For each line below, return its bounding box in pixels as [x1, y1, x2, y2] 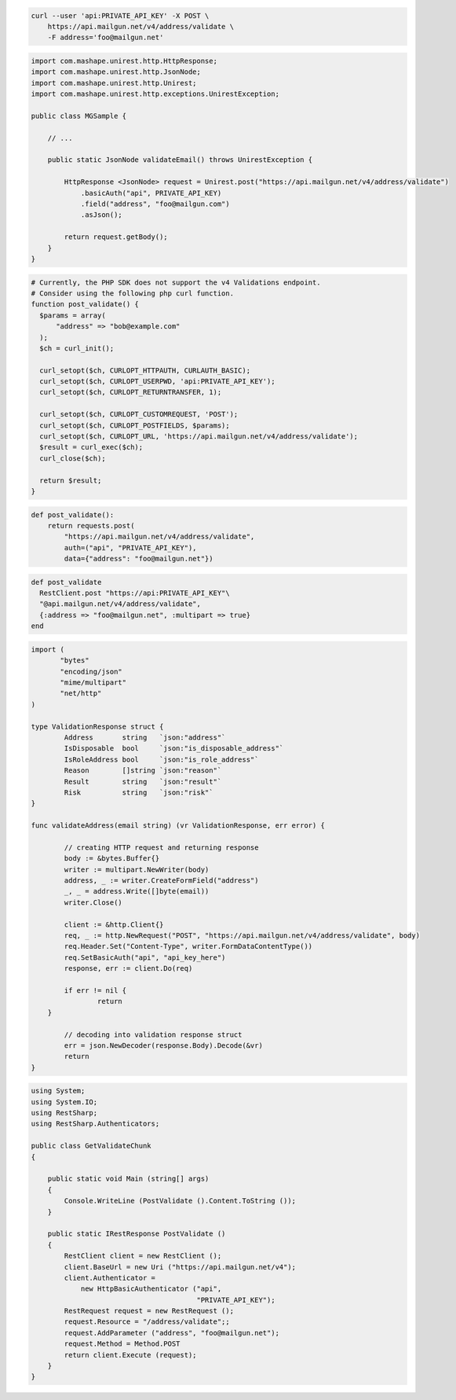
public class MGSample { [31, 111, 127, 120]
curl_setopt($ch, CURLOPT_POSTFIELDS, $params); [39, 421, 231, 430]
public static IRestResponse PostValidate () [47, 1229, 226, 1238]
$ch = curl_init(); [39, 344, 115, 353]
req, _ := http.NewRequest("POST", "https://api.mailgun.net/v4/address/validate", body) [64, 931, 420, 939]
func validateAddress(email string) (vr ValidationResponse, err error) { [31, 821, 326, 830]
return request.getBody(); [64, 233, 168, 241]
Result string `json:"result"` [64, 777, 222, 786]
